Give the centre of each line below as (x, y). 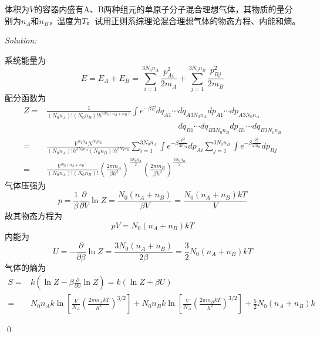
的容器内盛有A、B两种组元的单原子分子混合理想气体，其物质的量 (159, 9)
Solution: (21, 40)
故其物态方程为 (33, 216)
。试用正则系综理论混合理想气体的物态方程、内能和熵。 (193, 20)
